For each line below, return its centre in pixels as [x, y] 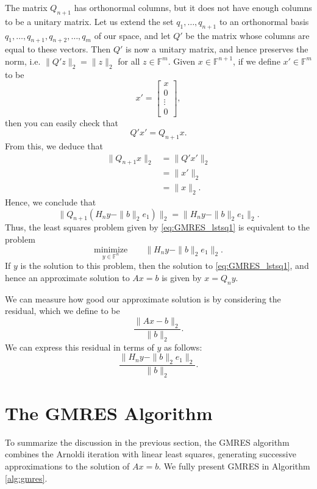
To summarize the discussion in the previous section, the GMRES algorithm [147, 442]
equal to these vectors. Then [58, 49]
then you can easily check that [62, 122]
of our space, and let [132, 35]
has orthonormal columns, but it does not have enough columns [193, 7]
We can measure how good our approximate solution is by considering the [143, 298]
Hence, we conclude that [51, 202]
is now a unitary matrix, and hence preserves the [217, 49]
